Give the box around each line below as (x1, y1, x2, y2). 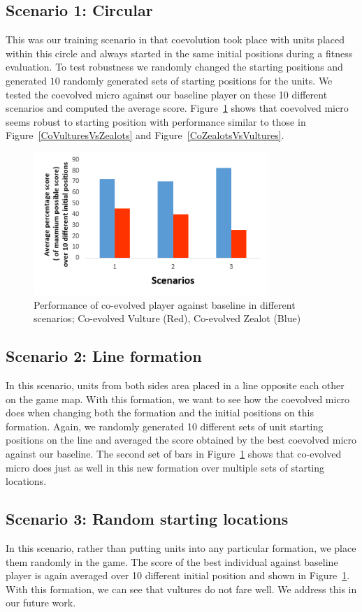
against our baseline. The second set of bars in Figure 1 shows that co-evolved (6, 446, 342, 460)
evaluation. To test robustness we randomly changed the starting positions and (6, 59, 343, 74)
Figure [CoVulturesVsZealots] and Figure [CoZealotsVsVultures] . (6, 128, 284, 143)
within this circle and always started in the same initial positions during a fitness (6, 45, 353, 60)
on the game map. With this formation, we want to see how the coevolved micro (6, 391, 350, 406)
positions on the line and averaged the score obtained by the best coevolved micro (6, 432, 357, 447)
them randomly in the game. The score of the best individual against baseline (6, 554, 338, 569)
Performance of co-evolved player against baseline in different (34, 297, 296, 312)
